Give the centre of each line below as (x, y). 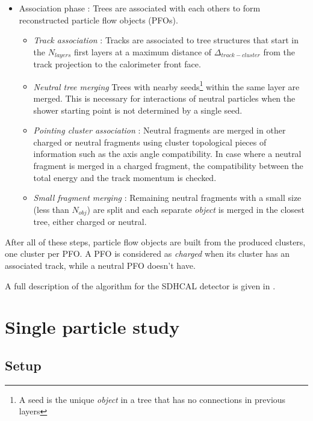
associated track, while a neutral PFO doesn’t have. (100, 266)
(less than (51, 209)
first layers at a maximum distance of (143, 51)
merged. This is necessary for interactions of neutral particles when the (164, 98)
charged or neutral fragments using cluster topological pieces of (150, 142)
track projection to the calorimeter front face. (117, 64)
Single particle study (92, 327)
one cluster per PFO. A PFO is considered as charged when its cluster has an (147, 254)
